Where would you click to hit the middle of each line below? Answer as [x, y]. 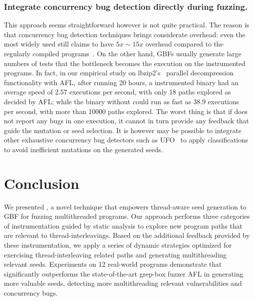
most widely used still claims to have [59, 44]
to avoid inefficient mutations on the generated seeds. [84, 149]
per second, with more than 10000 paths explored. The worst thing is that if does [126, 111]
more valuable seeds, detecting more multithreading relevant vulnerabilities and [123, 283]
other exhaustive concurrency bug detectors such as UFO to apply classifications [126, 140]
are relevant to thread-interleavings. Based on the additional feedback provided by [127, 235]
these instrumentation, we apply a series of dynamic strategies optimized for [118, 245]
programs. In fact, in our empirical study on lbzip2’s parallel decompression [119, 73]
